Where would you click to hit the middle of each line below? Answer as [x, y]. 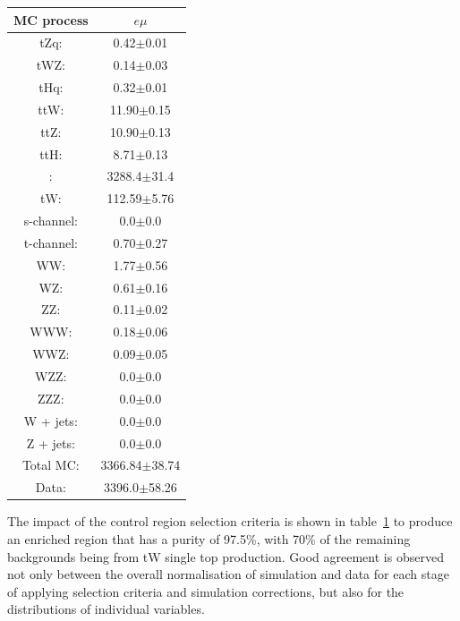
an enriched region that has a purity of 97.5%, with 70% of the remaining [209, 538]
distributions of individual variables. [106, 609]
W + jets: [51, 420]
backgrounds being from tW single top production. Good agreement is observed [226, 556]
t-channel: [51, 242]
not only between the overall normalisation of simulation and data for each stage [228, 574]
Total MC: [51, 465]
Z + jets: [51, 442]
